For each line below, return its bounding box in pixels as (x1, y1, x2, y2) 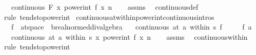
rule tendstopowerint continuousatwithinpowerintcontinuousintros (4, 11, 214, 22)
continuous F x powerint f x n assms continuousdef (11, 2, 199, 12)
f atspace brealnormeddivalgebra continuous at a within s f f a (11, 21, 252, 32)
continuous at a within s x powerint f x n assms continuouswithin (11, 31, 248, 42)
